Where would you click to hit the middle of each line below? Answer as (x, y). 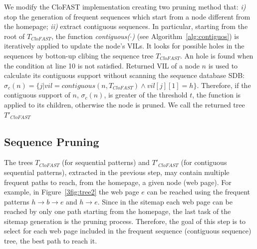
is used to (223, 65)
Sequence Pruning (52, 141)
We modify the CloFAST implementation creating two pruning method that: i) (125, 6)
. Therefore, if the (224, 85)
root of (14, 36)
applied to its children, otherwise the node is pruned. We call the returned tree (125, 104)
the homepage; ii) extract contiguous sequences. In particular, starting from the (126, 26)
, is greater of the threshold (146, 95)
